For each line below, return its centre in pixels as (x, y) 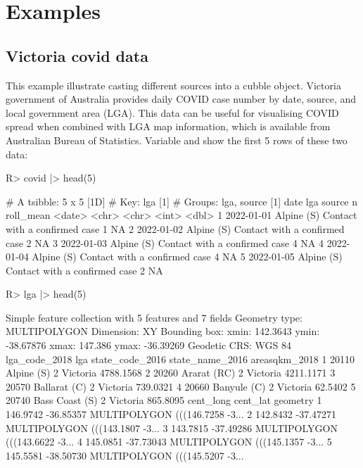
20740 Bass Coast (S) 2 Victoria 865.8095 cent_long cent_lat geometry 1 (164, 400)
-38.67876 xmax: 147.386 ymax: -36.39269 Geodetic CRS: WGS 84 (148, 345)
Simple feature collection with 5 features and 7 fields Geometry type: (154, 317)
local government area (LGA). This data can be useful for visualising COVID (172, 112)
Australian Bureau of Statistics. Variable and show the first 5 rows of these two (177, 140)
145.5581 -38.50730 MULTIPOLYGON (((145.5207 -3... (125, 455)
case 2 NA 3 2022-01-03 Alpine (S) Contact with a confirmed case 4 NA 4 (165, 242)
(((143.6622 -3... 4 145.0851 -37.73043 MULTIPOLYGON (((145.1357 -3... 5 (169, 442)
